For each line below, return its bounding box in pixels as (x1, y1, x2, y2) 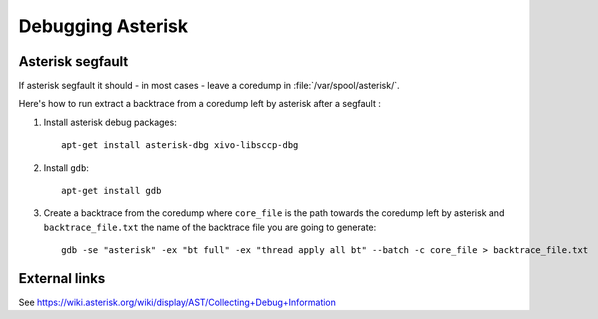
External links (18, 270, 106, 287)
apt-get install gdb (61, 185, 162, 197)
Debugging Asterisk (18, 15, 189, 37)
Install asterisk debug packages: (43, 116, 177, 128)
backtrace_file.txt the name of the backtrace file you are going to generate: (43, 221, 377, 233)
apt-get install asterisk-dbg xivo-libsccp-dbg (61, 140, 299, 151)
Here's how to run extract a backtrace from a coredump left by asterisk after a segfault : (18, 98, 382, 110)
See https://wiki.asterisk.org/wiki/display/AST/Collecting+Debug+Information (18, 296, 337, 309)
